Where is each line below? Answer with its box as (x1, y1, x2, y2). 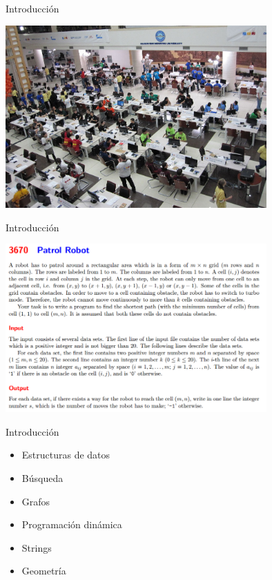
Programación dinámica (21, 517, 122, 532)
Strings (21, 540, 52, 554)
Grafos (21, 494, 50, 508)
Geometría (21, 563, 66, 578)
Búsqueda (21, 470, 64, 485)
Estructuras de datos (21, 447, 110, 462)
